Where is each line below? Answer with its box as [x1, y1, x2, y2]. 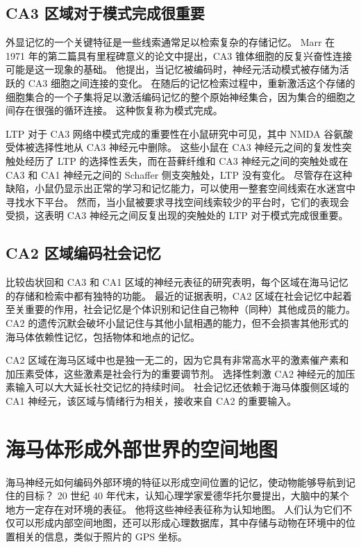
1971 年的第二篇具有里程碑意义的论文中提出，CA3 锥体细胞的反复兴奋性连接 [6, 48, 352, 63]
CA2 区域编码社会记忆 [6, 242, 161, 264]
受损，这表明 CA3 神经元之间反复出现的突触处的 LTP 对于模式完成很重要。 [6, 208, 349, 223]
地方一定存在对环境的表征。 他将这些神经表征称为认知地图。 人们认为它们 [6, 501, 343, 516]
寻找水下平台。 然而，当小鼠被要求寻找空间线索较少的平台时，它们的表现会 [6, 194, 349, 209]
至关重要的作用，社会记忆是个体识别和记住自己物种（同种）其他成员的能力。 [6, 302, 355, 316]
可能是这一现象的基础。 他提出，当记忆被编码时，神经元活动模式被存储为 [6, 62, 339, 76]
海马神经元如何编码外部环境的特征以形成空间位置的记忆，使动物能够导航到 [6, 474, 346, 489]
